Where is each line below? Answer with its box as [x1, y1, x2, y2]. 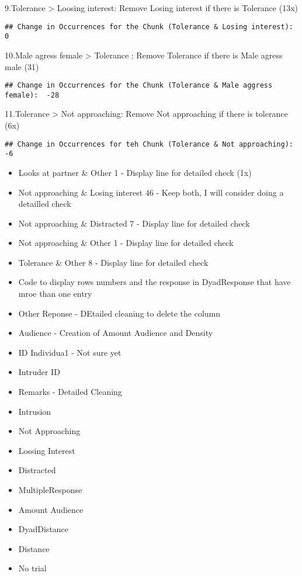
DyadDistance [18, 523, 69, 535]
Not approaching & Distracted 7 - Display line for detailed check [18, 217, 250, 229]
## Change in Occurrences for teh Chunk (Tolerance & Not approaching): [5, 140, 293, 148]
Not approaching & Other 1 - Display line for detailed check [18, 237, 234, 249]
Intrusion [18, 405, 51, 417]
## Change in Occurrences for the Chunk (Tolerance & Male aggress [5, 81, 273, 90]
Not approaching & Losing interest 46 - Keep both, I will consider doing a [18, 186, 284, 198]
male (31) [5, 60, 39, 72]
